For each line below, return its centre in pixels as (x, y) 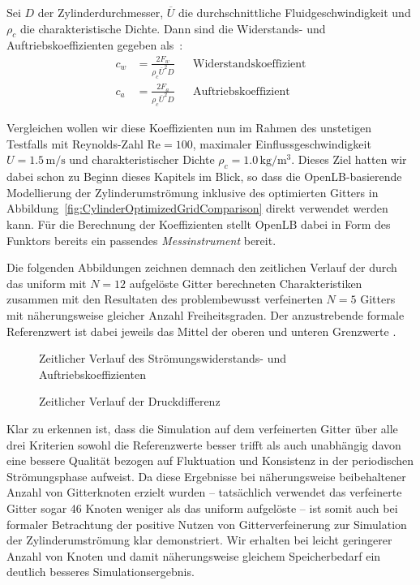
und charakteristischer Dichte (142, 159)
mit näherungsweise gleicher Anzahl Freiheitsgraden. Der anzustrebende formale (206, 315)
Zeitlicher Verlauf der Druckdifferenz (130, 401)
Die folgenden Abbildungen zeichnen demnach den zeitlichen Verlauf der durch (202, 267)
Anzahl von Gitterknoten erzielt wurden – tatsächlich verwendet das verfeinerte (204, 492)
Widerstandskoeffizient (250, 64)
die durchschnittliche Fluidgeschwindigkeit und (295, 12)
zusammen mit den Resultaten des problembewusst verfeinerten (165, 299)
